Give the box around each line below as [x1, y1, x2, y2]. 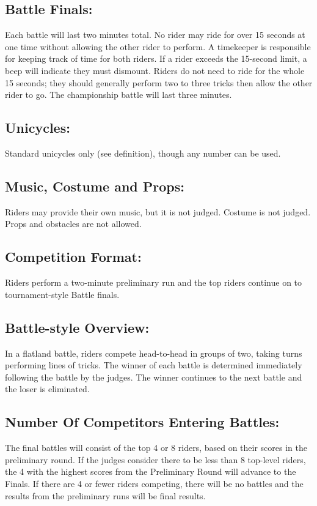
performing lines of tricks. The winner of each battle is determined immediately [5, 359, 302, 371]
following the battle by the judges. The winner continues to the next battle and [5, 370, 302, 383]
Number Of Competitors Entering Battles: [5, 412, 280, 431]
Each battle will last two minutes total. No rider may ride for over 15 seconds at [5, 28, 305, 41]
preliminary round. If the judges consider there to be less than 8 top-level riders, [5, 453, 306, 466]
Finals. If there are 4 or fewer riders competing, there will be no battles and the [5, 477, 304, 489]
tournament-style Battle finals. [5, 288, 120, 300]
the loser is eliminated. [5, 382, 90, 395]
